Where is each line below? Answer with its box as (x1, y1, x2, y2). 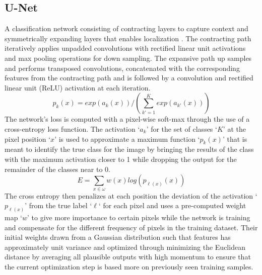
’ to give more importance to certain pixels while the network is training (27, 212, 250, 222)
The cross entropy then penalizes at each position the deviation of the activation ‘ (5, 190, 257, 201)
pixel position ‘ (5, 133, 51, 144)
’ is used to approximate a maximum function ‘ (54, 133, 200, 144)
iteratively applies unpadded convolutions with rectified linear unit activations (5, 43, 246, 53)
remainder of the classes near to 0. (5, 163, 110, 174)
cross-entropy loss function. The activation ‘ (5, 123, 140, 134)
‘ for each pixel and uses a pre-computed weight (98, 200, 246, 211)
